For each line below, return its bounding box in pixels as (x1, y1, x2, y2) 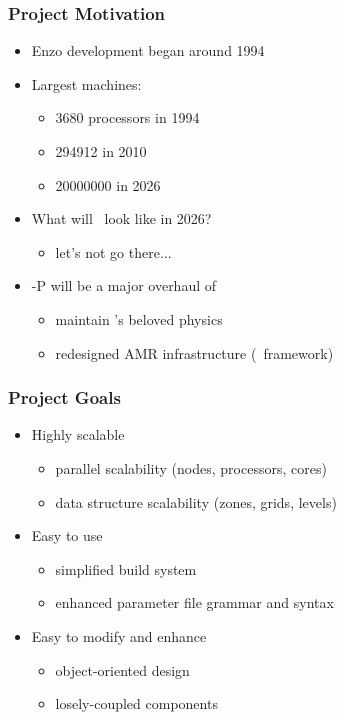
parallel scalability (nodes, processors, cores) (55, 457, 327, 478)
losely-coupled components (55, 693, 218, 714)
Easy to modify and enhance (31, 625, 207, 646)
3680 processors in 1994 (55, 107, 200, 128)
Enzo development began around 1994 (31, 40, 265, 61)
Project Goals (8, 385, 121, 410)
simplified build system (55, 558, 197, 579)
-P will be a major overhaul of (31, 275, 217, 296)
